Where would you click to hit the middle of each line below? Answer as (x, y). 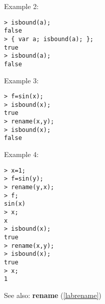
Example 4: (21, 154)
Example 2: (21, 6)
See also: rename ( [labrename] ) (53, 295)
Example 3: (21, 80)
